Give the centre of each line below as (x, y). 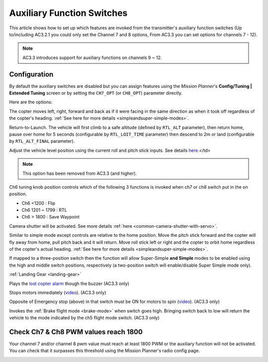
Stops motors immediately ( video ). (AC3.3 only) (58, 292)
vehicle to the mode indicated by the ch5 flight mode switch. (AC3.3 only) (84, 318)
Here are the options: (31, 102)
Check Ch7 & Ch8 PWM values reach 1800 (76, 332)
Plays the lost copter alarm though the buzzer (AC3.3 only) (69, 284)
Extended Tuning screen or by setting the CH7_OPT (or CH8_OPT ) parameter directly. (96, 93)
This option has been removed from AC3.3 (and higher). (80, 173)
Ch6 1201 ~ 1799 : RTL (44, 210)
